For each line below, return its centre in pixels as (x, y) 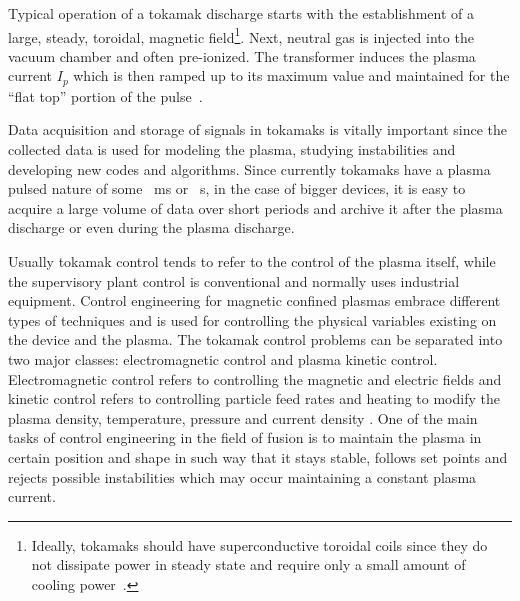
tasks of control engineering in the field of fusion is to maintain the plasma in (245, 437)
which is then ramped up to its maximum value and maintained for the (291, 75)
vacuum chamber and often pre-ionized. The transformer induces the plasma (242, 55)
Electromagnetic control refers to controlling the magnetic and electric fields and (255, 378)
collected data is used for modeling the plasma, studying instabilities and (232, 149)
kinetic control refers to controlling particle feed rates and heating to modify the (254, 398)
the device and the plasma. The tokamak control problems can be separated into (255, 339)
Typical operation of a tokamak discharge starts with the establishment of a (241, 13)
